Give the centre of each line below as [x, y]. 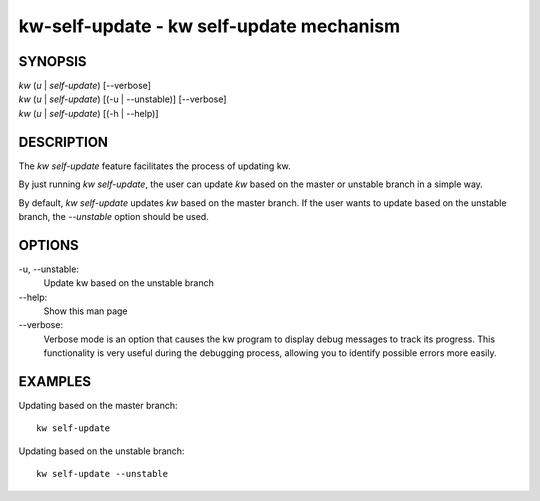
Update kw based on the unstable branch [129, 283]
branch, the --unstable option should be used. [113, 216]
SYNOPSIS [52, 61]
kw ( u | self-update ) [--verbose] [85, 86]
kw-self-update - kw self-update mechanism [209, 26]
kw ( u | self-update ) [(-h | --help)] [88, 113]
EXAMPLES [55, 381]
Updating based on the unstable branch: [101, 451]
